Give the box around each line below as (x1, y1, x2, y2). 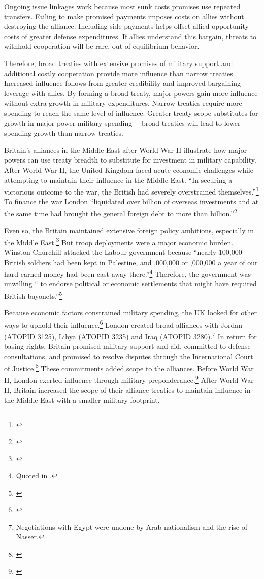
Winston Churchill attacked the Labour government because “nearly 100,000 (4, 247, 242, 258)
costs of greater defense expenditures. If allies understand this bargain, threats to (4, 30, 257, 41)
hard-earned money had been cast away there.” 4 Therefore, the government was (4, 267, 251, 279)
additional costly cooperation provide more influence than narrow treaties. (4, 68, 235, 78)
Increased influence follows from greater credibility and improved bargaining (4, 78, 241, 88)
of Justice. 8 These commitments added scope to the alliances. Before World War (4, 361, 254, 373)
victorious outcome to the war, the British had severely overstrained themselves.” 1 (4, 185, 259, 197)
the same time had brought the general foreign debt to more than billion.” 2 (4, 206, 237, 218)
